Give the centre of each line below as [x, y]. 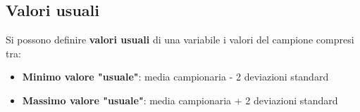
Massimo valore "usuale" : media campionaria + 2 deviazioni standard [180, 100]
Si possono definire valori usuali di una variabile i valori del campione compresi [180, 40]
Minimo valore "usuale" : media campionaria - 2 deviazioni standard [175, 77]
